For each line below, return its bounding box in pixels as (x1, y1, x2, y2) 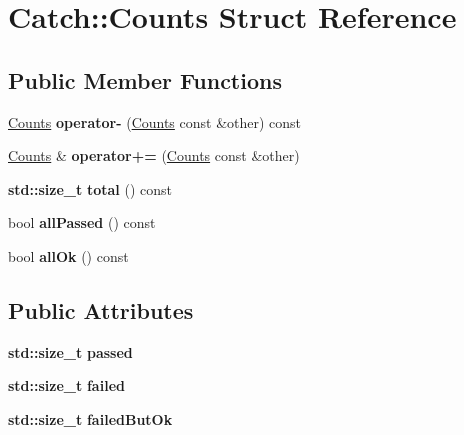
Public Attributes (8, 294, 194, 325)
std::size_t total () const (8, 178, 172, 199)
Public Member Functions (8, 64, 282, 95)
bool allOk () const (8, 245, 129, 266)
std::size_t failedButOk (8, 408, 173, 429)
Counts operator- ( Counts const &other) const (8, 111, 302, 132)
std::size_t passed (8, 341, 133, 362)
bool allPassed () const (8, 212, 156, 233)
